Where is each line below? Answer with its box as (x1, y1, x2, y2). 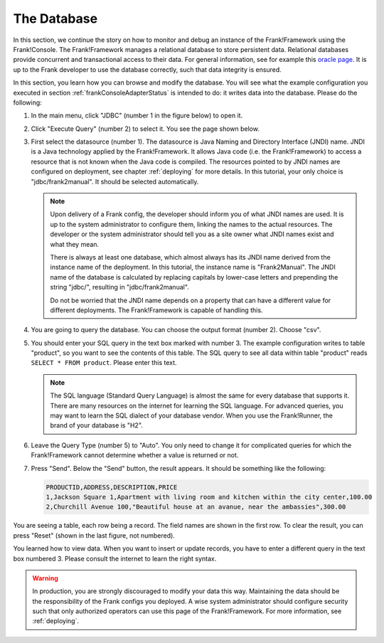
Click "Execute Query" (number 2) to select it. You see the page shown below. (31, 124, 260, 133)
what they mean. (50, 240, 100, 248)
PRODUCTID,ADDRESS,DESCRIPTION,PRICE (46, 483, 178, 491)
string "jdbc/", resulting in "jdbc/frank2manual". (50, 283, 190, 292)
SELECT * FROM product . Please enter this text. (31, 358, 177, 367)
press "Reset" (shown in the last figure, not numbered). (13, 531, 176, 540)
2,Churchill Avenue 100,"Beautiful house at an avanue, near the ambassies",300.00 (46, 503, 346, 511)
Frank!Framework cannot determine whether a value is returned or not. (31, 451, 239, 459)
